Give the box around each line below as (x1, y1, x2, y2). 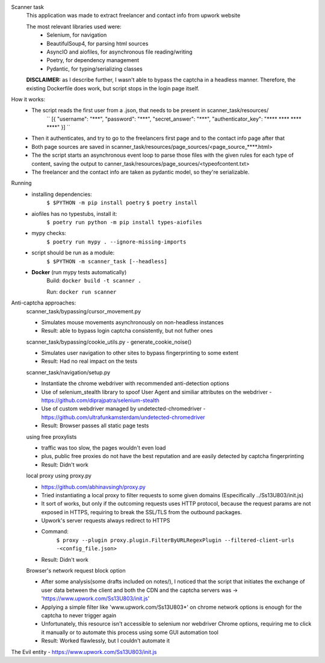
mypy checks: (31, 230, 66, 237)
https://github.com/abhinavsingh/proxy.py (41, 483, 146, 491)
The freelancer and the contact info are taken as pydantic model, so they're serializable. (31, 169, 250, 176)
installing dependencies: (31, 190, 93, 198)
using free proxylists (26, 433, 77, 440)
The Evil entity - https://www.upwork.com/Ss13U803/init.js (11, 648, 157, 655)
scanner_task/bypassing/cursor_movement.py (26, 307, 141, 315)
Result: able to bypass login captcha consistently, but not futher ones (41, 327, 213, 335)
